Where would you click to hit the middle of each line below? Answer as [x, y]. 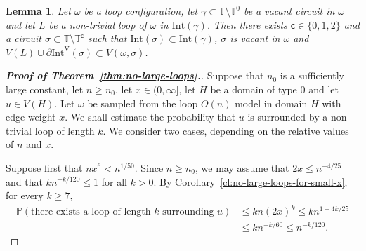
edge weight [31, 117]
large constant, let [45, 89]
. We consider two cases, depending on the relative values [226, 130]
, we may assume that [242, 167]
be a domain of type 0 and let [274, 89]
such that [107, 38]
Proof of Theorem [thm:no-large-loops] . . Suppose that [135, 75]
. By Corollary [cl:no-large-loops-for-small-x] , [250, 181]
